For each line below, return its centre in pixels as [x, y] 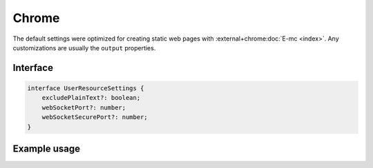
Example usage [47, 148]
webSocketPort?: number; [84, 107]
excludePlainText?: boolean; [91, 98]
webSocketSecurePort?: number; [95, 117]
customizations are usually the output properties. [84, 48]
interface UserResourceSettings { [86, 88]
